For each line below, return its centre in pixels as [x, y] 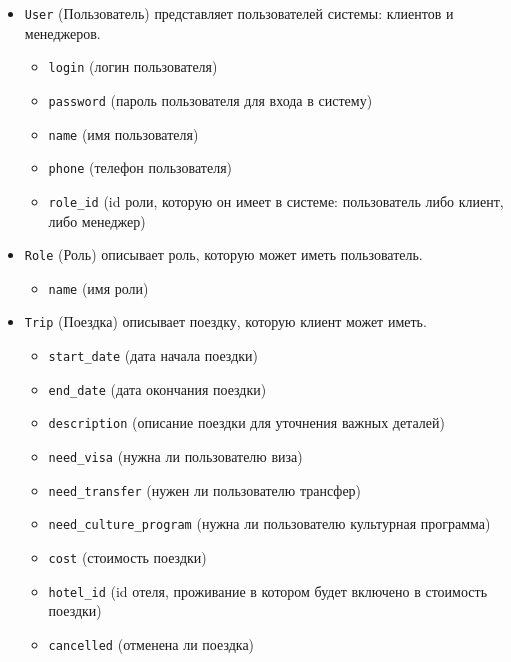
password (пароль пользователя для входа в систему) [210, 99]
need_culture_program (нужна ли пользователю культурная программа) [269, 523]
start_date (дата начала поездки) [153, 355]
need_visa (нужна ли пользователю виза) [175, 456]
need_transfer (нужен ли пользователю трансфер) [205, 489]
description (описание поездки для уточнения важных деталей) [246, 422]
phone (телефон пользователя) [140, 167]
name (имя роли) [98, 287]
